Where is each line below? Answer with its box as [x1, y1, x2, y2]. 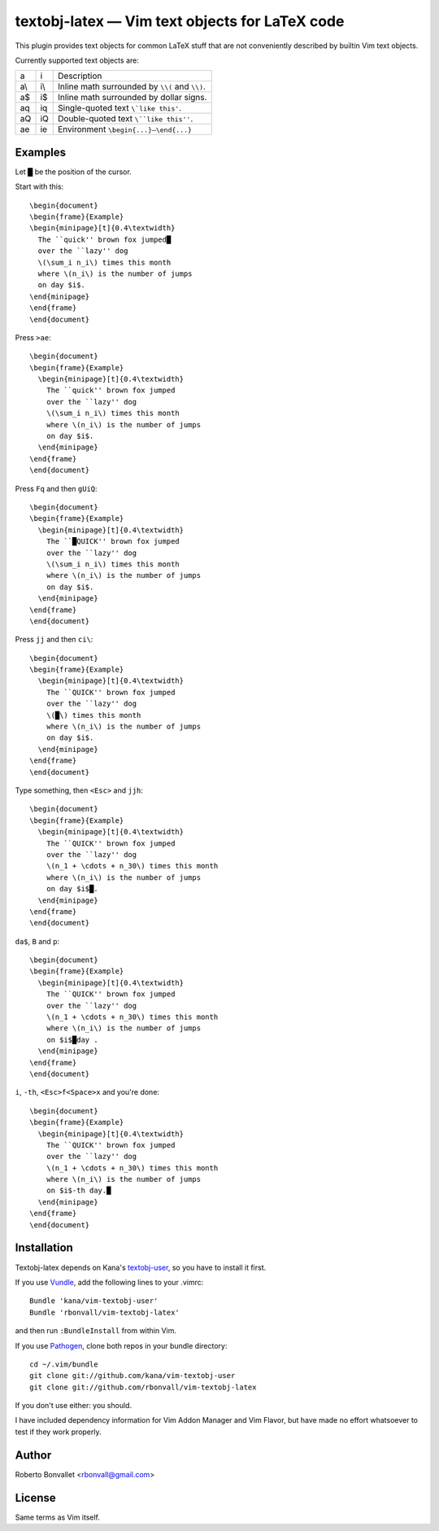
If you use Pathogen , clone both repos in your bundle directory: [15, 1341, 228, 1350]
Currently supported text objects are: [15, 55, 140, 65]
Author [15, 1448, 52, 1462]
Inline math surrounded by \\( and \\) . [58, 81, 206, 93]
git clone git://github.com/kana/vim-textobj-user [29, 1371, 236, 1380]
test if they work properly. [15, 1427, 102, 1437]
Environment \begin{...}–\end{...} [58, 124, 193, 135]
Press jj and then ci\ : [15, 635, 93, 645]
